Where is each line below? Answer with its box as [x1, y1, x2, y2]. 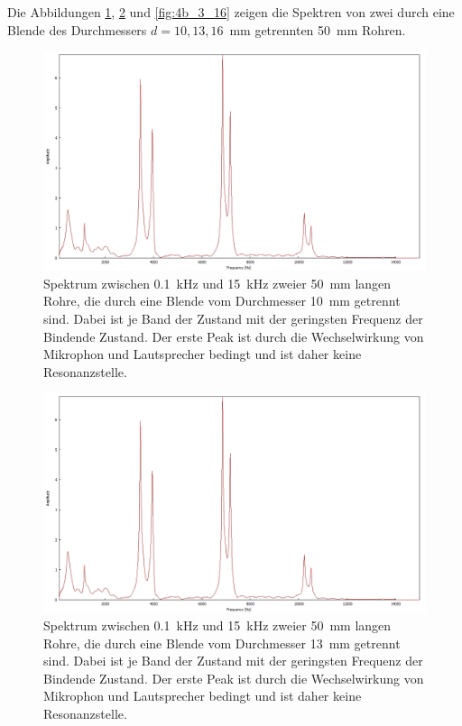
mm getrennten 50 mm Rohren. [229, 20, 406, 39]
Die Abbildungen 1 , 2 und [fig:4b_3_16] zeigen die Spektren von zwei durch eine [7, 3, 455, 21]
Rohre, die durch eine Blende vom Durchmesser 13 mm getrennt [43, 633, 401, 652]
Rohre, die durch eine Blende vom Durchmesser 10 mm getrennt [43, 291, 401, 310]
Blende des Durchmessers [7, 20, 147, 39]
